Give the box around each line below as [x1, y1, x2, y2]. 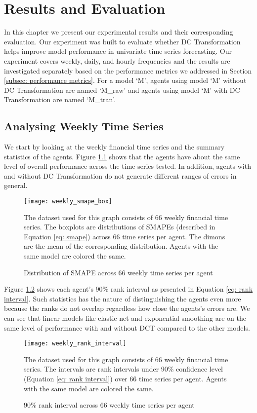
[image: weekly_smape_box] [24, 198, 112, 205]
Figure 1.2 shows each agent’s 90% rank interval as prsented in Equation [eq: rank [4, 284, 253, 294]
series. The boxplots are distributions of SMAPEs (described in [24, 222, 215, 232]
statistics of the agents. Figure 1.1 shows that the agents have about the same [4, 151, 240, 161]
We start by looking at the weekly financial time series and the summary [4, 142, 225, 152]
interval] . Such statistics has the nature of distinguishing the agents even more [4, 293, 241, 303]
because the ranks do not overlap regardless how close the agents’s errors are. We [4, 303, 250, 313]
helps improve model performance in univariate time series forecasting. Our [4, 46, 232, 56]
